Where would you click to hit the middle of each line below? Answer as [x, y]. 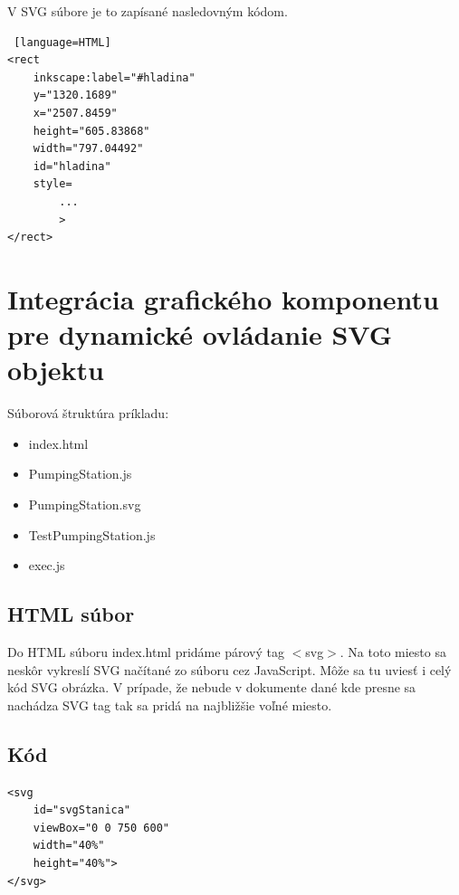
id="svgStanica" [82, 810]
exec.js [47, 565]
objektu [56, 370]
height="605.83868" [91, 131]
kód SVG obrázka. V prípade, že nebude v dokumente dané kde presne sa [212, 687]
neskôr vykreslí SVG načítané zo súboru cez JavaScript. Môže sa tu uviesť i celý [229, 669]
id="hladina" [72, 166]
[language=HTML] [62, 42]
